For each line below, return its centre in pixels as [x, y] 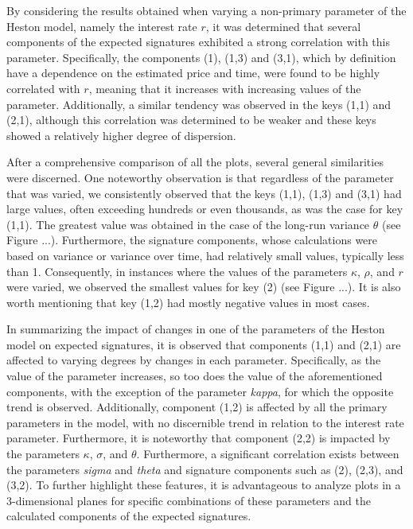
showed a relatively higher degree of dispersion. [121, 135]
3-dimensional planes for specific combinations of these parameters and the [189, 500]
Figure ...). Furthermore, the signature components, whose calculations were [192, 240]
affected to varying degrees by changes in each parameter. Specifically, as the [194, 360]
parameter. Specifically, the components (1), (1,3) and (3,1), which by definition [201, 57]
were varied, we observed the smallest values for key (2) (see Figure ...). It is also [204, 287]
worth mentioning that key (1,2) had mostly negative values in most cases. [188, 302]
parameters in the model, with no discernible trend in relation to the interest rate [205, 422]
